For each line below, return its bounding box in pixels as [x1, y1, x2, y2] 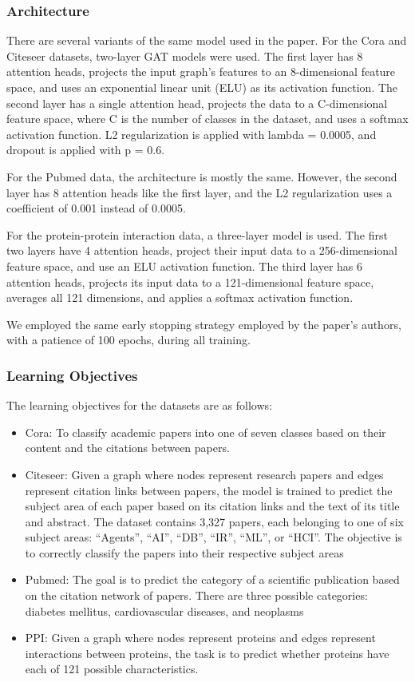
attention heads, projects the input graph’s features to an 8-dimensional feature [6, 63, 396, 80]
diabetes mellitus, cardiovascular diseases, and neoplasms [25, 602, 304, 619]
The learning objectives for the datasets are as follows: [6, 397, 272, 414]
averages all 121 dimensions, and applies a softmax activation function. [6, 289, 354, 306]
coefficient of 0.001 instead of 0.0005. [6, 200, 186, 216]
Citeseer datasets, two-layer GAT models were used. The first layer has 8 [6, 47, 363, 64]
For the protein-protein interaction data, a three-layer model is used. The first [6, 226, 388, 243]
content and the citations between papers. [25, 439, 230, 456]
